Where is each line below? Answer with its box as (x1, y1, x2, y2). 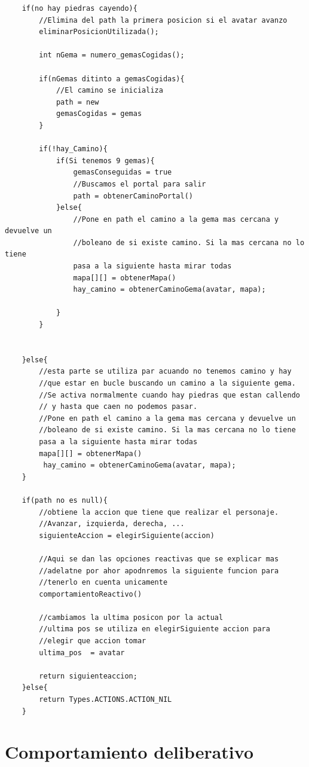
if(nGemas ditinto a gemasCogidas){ (39, 74, 185, 83)
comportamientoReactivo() (39, 589, 142, 598)
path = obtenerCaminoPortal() (73, 191, 193, 200)
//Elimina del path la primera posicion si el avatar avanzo (39, 16, 287, 25)
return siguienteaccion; (39, 671, 137, 680)
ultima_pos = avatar (39, 648, 125, 657)
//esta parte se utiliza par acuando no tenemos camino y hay (39, 367, 292, 376)
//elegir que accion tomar (39, 637, 146, 646)
